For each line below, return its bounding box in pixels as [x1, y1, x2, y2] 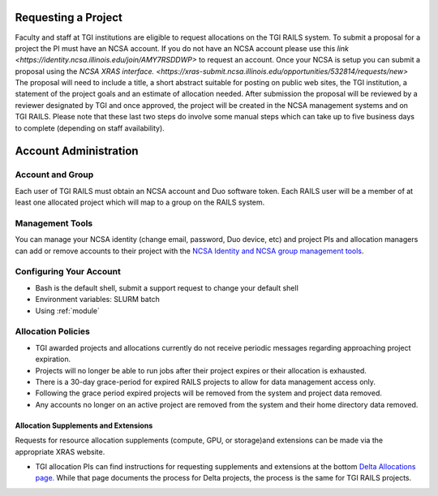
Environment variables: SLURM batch [35, 295, 160, 304]
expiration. [35, 354, 71, 364]
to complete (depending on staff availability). [15, 123, 165, 133]
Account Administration [15, 144, 139, 158]
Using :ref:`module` [35, 305, 101, 316]
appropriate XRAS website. [15, 446, 105, 456]
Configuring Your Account [15, 266, 121, 278]
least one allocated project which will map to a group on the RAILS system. [15, 197, 265, 207]
